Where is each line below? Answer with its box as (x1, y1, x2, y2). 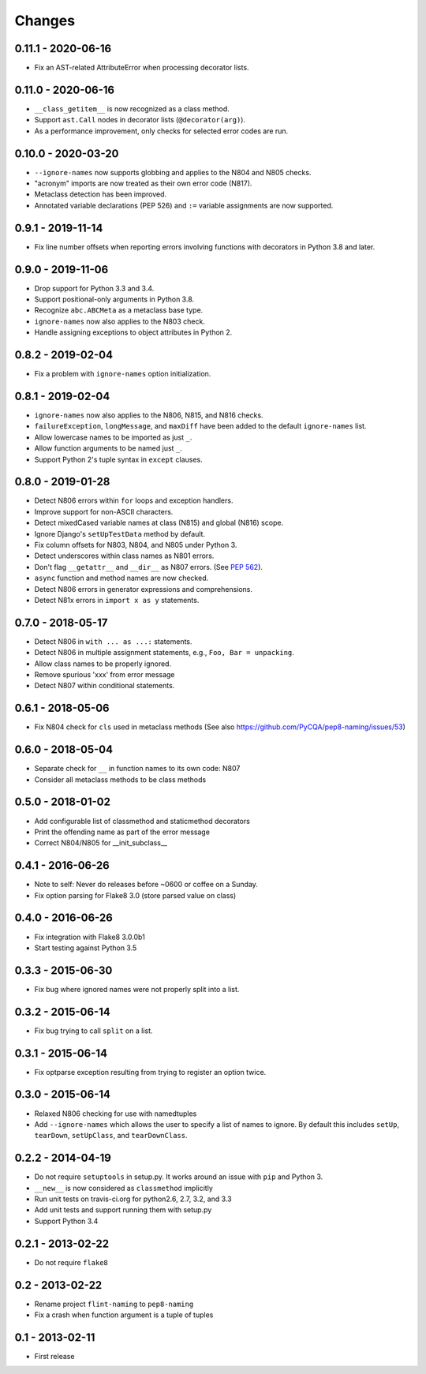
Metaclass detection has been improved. (34, 189, 167, 199)
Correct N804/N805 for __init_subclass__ (34, 838, 167, 848)
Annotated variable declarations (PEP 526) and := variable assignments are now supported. (34, 200, 334, 210)
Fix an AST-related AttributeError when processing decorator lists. (34, 63, 249, 73)
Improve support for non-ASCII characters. (34, 507, 174, 516)
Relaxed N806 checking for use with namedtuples (34, 1109, 197, 1118)
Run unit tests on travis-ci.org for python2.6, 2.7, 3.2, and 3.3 (34, 1194, 232, 1204)
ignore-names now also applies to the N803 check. (34, 316, 205, 326)
